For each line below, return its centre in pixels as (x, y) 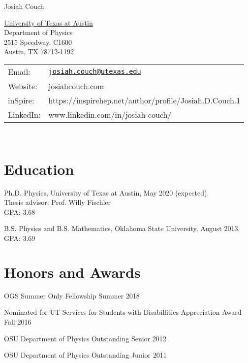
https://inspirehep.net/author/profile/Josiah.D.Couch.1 (144, 100)
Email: (19, 71)
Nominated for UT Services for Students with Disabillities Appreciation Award (123, 312)
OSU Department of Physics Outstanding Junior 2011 (85, 355)
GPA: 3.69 (20, 238)
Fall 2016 (18, 321)
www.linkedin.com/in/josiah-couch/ (110, 114)
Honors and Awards (72, 272)
